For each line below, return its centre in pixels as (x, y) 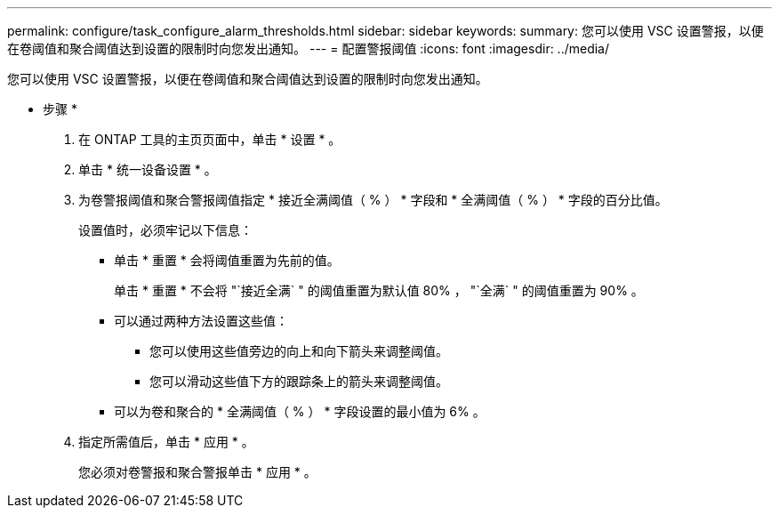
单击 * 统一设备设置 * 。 (148, 169)
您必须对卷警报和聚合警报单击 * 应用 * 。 (197, 472)
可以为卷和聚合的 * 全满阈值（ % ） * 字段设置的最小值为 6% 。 (300, 411)
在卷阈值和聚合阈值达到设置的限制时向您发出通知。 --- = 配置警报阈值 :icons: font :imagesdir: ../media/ (309, 48)
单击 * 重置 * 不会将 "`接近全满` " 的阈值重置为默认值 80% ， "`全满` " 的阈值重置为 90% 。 (379, 290)
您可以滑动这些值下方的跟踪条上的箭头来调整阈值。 (299, 381)
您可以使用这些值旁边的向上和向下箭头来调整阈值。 (299, 351)
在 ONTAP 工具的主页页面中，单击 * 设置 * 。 (210, 139)
